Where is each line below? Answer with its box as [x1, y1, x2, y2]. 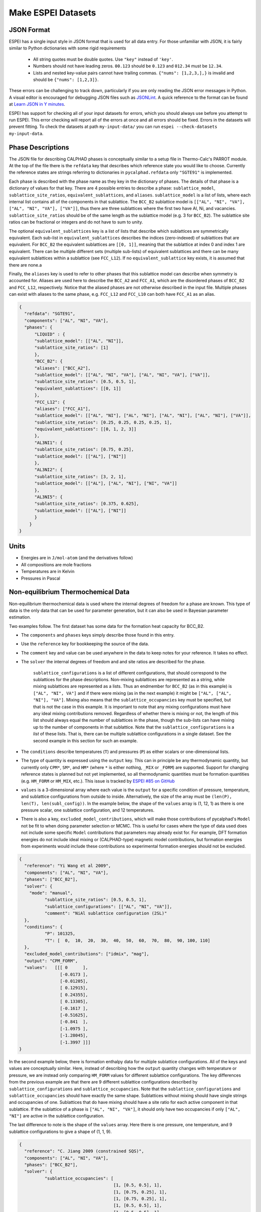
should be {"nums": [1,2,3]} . [33, 77, 99, 82]
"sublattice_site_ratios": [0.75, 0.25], [34, 447, 134, 452]
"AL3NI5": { [34, 494, 63, 499]
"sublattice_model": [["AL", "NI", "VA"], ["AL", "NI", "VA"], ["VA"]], [34, 372, 210, 378]
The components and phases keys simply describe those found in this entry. [21, 632, 175, 638]
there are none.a [9, 262, 42, 268]
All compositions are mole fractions [21, 561, 92, 567]
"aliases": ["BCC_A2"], [34, 365, 91, 371]
